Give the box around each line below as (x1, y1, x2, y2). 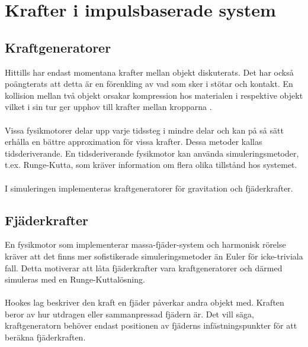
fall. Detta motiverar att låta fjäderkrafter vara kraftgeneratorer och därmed (5, 261, 283, 274)
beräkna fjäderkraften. (5, 331, 86, 343)
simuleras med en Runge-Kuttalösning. (5, 273, 145, 286)
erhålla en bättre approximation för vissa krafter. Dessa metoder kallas (5, 135, 262, 148)
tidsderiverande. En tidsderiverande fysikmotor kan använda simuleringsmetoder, (5, 147, 299, 159)
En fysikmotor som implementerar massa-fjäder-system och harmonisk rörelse (5, 238, 286, 251)
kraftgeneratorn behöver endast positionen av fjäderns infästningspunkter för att (5, 319, 297, 332)
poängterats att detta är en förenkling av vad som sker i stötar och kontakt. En (5, 77, 293, 90)
